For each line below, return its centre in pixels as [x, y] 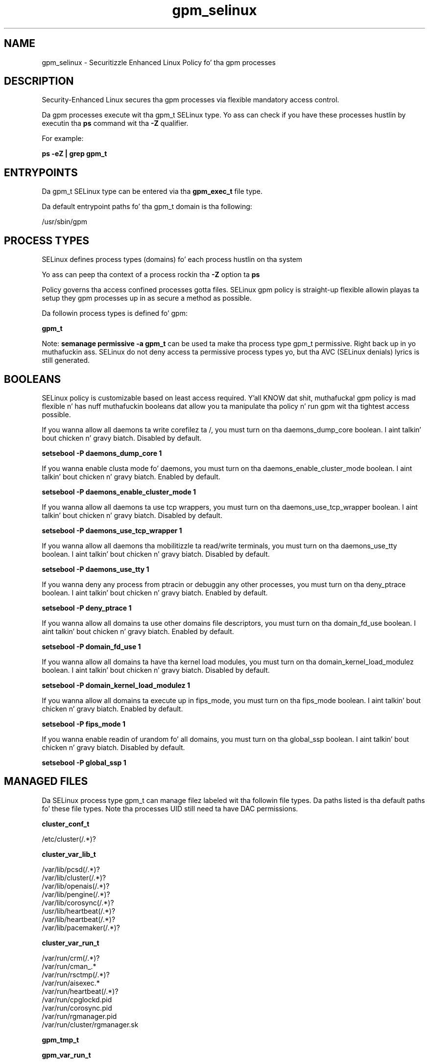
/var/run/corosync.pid [77, 1008]
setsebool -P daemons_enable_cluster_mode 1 [119, 492]
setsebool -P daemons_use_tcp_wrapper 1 [112, 530]
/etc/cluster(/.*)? [69, 839]
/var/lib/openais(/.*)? [76, 886]
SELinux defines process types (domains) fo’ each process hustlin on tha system [172, 260]
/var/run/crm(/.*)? [71, 958]
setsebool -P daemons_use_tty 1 [95, 569]
